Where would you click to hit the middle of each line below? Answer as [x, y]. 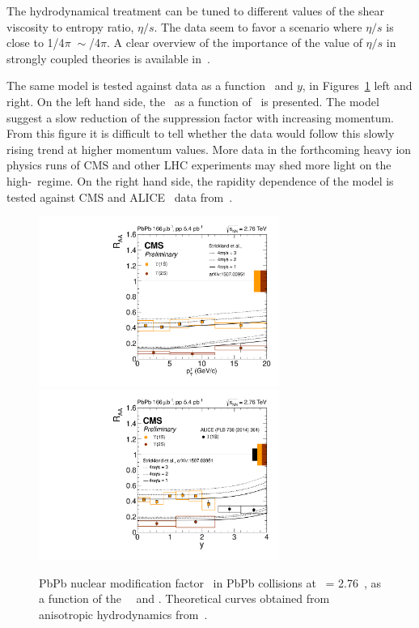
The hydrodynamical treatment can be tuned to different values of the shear [195, 11]
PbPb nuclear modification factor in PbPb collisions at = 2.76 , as [210, 582]
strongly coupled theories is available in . [108, 58]
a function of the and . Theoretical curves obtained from [184, 598]
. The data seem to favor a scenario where [258, 26]
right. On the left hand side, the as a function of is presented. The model [193, 101]
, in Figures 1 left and [357, 85]
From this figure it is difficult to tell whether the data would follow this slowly [201, 133]
